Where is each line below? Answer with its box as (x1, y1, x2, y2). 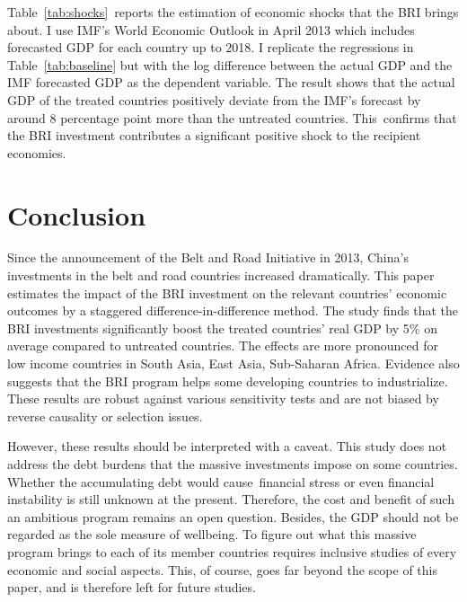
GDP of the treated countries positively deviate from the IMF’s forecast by (7, 90, 421, 109)
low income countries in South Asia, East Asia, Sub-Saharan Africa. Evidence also (7, 354, 460, 373)
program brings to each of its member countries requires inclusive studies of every (7, 542, 457, 561)
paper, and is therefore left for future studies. (7, 578, 256, 597)
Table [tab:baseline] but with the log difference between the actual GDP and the (7, 55, 453, 74)
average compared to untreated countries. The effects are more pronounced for (7, 336, 438, 355)
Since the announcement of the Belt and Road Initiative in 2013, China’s (7, 248, 409, 267)
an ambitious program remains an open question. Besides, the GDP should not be (7, 507, 459, 526)
